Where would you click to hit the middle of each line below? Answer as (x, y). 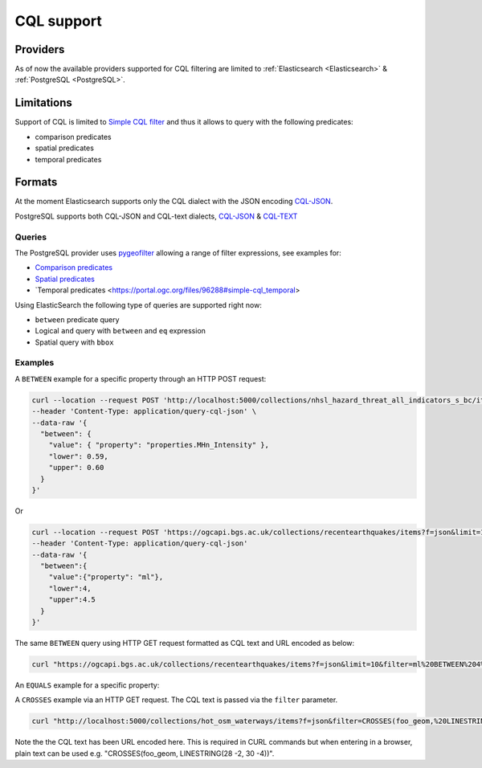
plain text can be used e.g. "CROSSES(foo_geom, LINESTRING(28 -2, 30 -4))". (145, 753)
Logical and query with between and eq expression (120, 331)
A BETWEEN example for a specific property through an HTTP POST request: (141, 378)
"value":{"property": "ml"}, (106, 577)
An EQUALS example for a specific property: (87, 685)
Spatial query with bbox (74, 342)
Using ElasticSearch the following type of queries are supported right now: (139, 304)
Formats (36, 182)
